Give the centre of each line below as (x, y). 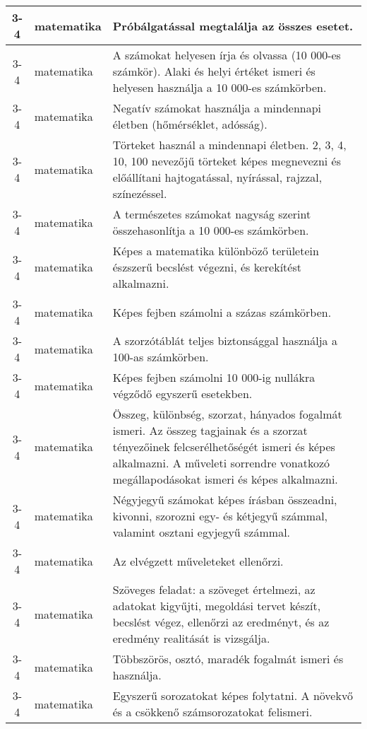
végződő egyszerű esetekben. (182, 393)
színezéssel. (140, 193)
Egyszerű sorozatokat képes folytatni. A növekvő (233, 695)
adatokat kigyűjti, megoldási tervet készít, (217, 606)
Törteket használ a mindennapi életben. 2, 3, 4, (229, 145)
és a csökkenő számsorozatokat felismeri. (212, 712)
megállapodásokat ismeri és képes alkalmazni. (225, 479)
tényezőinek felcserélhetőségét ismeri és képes (224, 447)
